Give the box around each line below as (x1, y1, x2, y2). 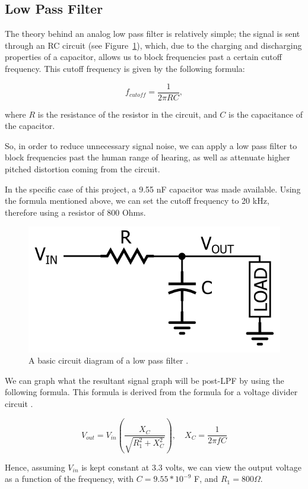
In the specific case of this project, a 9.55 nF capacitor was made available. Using (5, 182, 301, 195)
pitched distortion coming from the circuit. (5, 163, 160, 175)
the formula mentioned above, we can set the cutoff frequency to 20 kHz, (5, 194, 269, 207)
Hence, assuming (5, 460, 65, 473)
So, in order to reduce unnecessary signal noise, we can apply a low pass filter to (5, 139, 297, 152)
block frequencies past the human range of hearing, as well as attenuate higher (5, 151, 290, 163)
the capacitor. (5, 119, 55, 132)
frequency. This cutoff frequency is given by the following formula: (5, 62, 245, 74)
